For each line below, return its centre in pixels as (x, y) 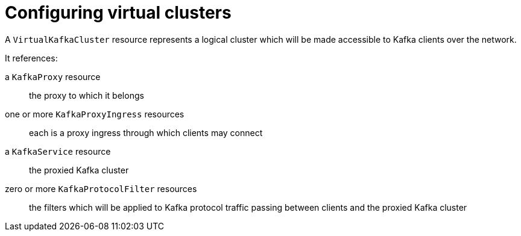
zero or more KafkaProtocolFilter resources (101, 188)
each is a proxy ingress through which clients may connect (146, 132)
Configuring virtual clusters (118, 13)
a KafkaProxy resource (53, 76)
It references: (31, 58)
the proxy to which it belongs (87, 95)
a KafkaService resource (58, 151)
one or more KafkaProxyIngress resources (95, 114)
